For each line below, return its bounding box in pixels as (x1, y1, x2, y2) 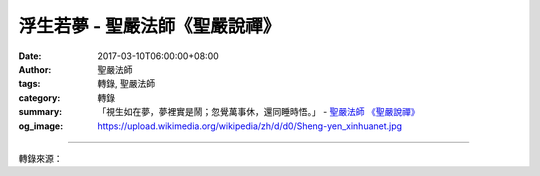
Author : (18, 63, 52, 75)
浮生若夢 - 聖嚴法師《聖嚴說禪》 (18, 15, 281, 37)
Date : (18, 50, 42, 62)
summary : (18, 106, 63, 118)
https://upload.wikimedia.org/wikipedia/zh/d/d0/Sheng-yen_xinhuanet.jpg (97, 120, 403, 132)
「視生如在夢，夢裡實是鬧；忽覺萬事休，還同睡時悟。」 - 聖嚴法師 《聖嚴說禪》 (97, 106, 420, 118)
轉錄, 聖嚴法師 (97, 78, 155, 90)
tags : (18, 78, 41, 90)
